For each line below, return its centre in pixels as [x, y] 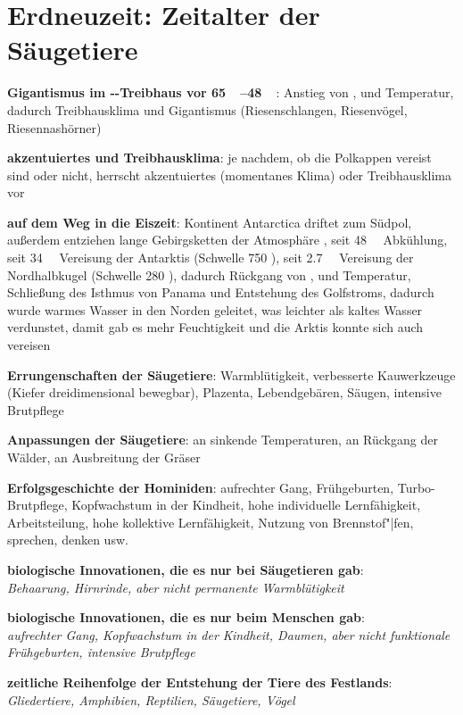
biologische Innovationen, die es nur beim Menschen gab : [186, 617]
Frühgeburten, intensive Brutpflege [101, 652]
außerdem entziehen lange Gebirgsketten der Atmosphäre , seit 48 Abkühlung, [227, 240]
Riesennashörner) [54, 127]
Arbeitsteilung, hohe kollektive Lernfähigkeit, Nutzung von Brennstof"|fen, [211, 522]
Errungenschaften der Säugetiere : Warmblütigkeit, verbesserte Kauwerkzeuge [231, 374]
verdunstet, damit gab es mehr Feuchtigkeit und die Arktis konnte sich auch [215, 327]
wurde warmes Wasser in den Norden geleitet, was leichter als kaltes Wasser [215, 309]
